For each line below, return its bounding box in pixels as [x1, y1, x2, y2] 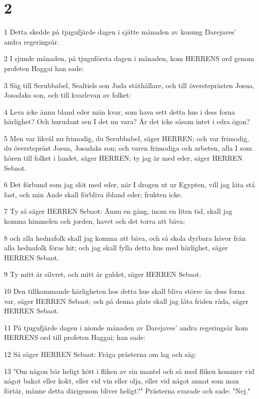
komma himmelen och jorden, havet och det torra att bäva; [4, 216, 185, 226]
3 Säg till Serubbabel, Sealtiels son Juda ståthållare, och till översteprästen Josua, [4, 80, 255, 90]
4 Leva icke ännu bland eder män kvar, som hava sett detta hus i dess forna [4, 106, 236, 117]
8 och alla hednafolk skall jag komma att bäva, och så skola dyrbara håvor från [4, 232, 246, 243]
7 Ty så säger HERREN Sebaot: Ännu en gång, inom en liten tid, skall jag [4, 206, 233, 216]
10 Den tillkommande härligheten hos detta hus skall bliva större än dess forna [4, 286, 245, 296]
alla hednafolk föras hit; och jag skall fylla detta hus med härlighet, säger [4, 242, 228, 253]
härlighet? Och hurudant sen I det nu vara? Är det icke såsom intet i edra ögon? [4, 116, 250, 127]
